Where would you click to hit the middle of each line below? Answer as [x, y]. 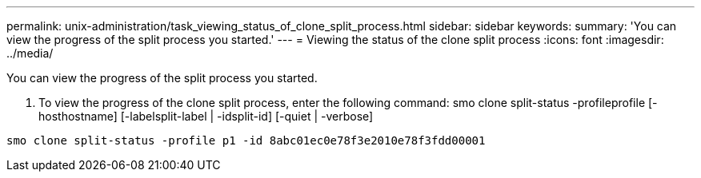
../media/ [30, 53]
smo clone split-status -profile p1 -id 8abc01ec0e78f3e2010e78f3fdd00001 [246, 140]
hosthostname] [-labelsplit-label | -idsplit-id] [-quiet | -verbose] [206, 116]
